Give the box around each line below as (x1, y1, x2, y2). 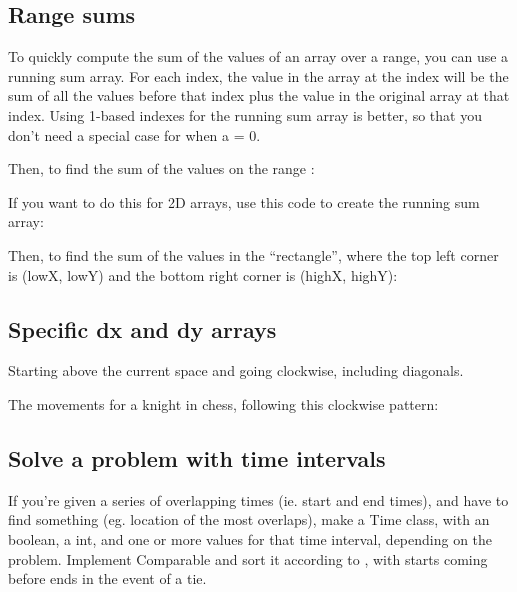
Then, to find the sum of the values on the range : (8, 158, 315, 179)
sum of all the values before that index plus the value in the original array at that (8, 85, 510, 106)
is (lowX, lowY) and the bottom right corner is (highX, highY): (8, 264, 398, 285)
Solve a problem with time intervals (8, 442, 386, 473)
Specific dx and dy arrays (8, 313, 277, 344)
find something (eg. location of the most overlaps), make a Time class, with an (8, 509, 490, 530)
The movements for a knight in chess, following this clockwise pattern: (8, 393, 439, 414)
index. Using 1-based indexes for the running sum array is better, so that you (8, 104, 482, 125)
